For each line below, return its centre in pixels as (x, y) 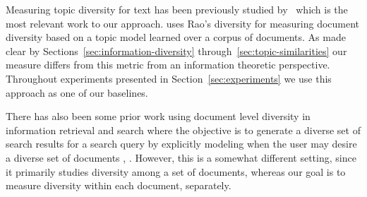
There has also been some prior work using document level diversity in (158, 116)
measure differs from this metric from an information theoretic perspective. (168, 65)
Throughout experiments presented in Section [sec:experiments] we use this (169, 78)
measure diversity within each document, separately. (119, 185)
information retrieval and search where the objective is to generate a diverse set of (183, 130)
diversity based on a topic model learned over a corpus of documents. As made (176, 37)
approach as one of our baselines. (77, 92)
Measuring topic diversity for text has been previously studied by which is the (177, 9)
